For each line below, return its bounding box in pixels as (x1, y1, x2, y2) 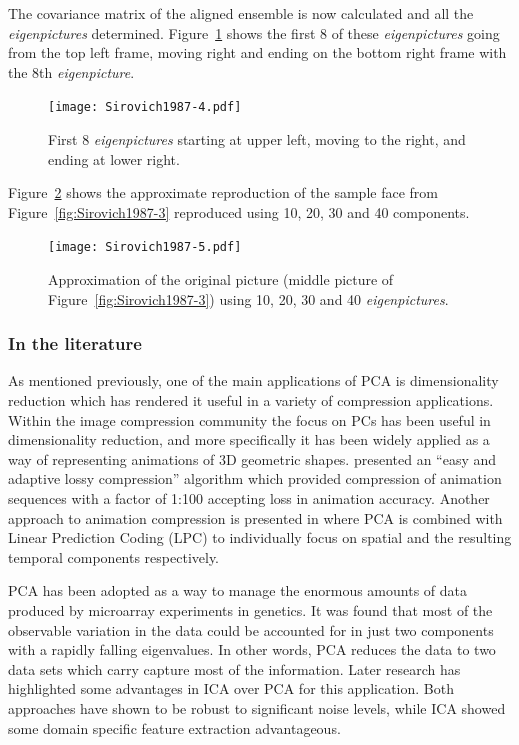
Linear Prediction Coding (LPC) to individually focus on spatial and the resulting (8, 527, 512, 548)
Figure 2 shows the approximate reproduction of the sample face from (8, 182, 438, 203)
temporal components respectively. (8, 546, 220, 567)
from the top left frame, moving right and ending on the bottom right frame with (8, 42, 507, 63)
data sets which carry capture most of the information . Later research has (8, 658, 461, 679)
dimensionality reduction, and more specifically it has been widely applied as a (8, 429, 490, 450)
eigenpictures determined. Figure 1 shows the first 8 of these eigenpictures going (8, 22, 500, 43)
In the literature (8, 331, 142, 356)
